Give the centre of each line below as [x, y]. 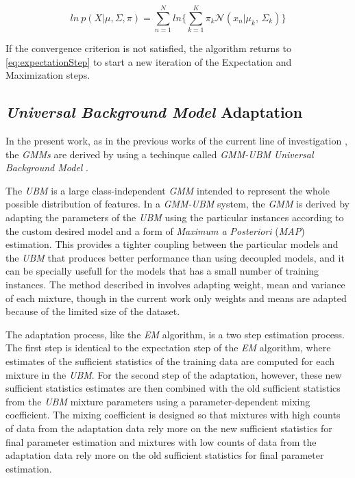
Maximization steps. [48, 75]
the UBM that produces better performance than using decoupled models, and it [175, 257]
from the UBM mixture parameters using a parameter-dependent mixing [158, 401]
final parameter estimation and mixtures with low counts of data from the [161, 441]
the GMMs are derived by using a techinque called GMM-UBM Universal [160, 154]
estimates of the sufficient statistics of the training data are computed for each [170, 361]
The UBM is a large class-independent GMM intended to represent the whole [168, 190]
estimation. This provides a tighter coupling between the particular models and [172, 244]
